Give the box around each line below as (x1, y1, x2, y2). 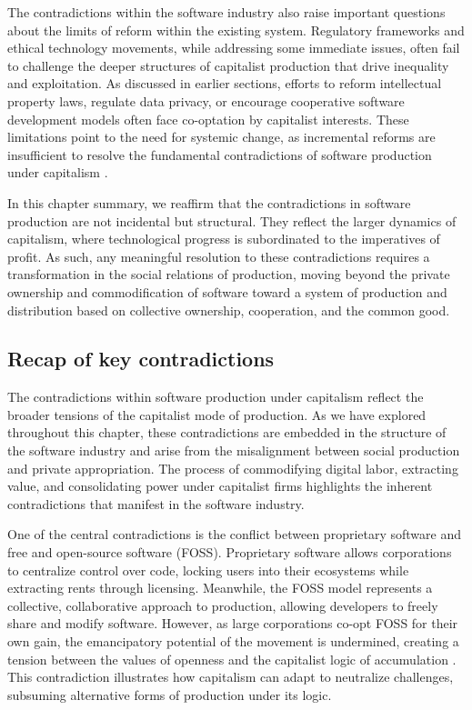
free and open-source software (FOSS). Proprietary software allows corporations (7, 543, 452, 562)
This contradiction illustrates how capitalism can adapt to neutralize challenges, (7, 667, 454, 686)
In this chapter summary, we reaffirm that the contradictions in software (7, 193, 411, 212)
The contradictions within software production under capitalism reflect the (7, 387, 424, 406)
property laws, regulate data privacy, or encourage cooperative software (7, 91, 405, 110)
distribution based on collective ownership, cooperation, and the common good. (7, 300, 450, 319)
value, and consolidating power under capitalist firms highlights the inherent (7, 476, 433, 495)
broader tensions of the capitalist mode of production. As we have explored (7, 405, 427, 424)
